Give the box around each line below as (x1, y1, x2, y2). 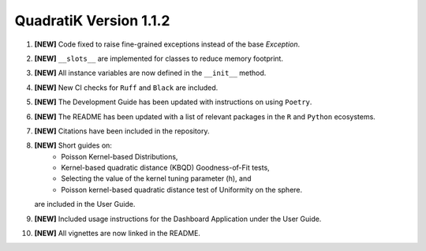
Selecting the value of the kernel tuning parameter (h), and (61, 174, 252, 183)
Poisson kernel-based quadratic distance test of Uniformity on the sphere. (61, 185, 303, 194)
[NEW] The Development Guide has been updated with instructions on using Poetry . (34, 97, 312, 107)
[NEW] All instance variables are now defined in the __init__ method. (34, 68, 267, 78)
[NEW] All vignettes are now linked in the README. (34, 229, 201, 238)
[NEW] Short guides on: (34, 140, 112, 150)
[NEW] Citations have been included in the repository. (34, 126, 210, 136)
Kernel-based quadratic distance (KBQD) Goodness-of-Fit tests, (61, 163, 270, 173)
